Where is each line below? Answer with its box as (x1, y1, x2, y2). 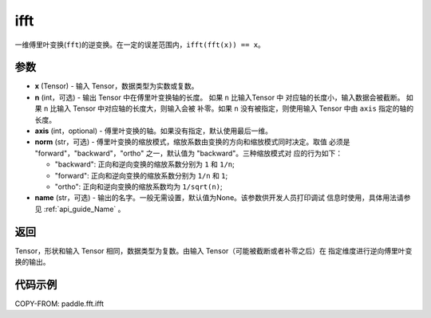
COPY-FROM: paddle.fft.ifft (14, 299, 104, 308)
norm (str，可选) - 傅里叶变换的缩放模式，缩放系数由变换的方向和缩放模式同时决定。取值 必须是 (34, 137, 350, 147)
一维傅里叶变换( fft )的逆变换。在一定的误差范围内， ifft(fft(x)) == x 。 (14, 40, 265, 49)
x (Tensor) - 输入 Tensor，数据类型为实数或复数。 (34, 81, 199, 91)
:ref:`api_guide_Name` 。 (43, 204, 125, 214)
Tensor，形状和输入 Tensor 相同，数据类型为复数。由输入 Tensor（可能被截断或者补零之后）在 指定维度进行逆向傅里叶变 (14, 245, 413, 255)
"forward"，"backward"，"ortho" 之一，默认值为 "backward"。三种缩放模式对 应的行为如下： (34, 148, 343, 158)
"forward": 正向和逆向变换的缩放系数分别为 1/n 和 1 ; (54, 171, 228, 180)
